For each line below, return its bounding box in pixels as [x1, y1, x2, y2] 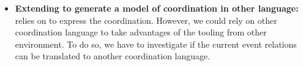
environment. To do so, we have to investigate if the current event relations [15, 37, 297, 50]
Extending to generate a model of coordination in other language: [15, 2, 299, 14]
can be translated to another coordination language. [15, 50, 211, 62]
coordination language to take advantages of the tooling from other [15, 26, 267, 38]
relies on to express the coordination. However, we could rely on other [15, 13, 277, 26]
